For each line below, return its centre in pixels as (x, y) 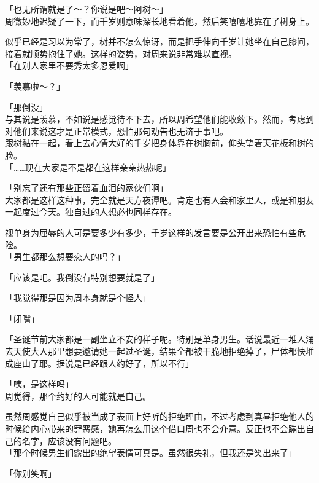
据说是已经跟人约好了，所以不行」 (125, 363)
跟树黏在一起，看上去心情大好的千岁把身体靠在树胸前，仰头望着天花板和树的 (159, 143)
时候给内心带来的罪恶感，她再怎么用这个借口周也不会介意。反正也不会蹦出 (155, 429)
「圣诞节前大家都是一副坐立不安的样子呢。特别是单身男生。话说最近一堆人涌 (159, 339)
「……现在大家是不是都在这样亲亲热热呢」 (88, 167)
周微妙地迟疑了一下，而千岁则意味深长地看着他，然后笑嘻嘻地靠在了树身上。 (159, 21)
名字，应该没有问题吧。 (69, 440)
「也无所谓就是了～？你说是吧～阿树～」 (86, 9)
